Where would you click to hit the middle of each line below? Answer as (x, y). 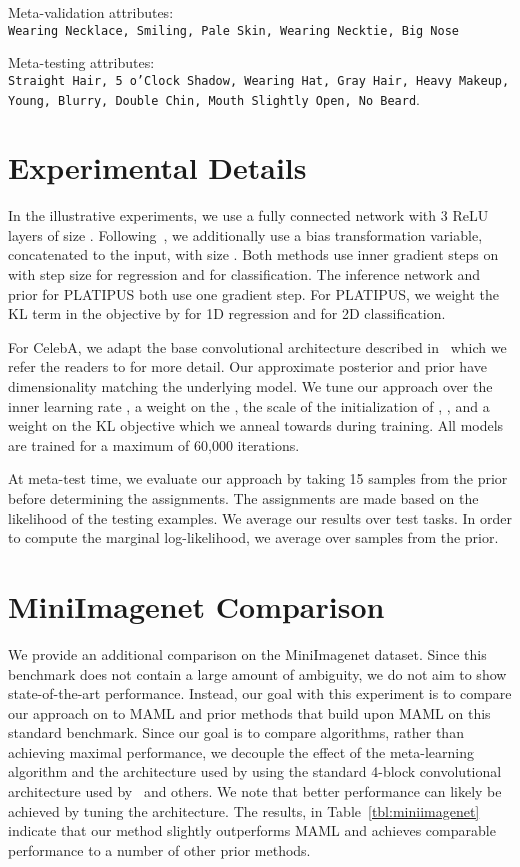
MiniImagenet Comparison (196, 605)
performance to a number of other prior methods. (159, 849)
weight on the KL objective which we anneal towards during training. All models (256, 425)
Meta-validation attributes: (91, 12)
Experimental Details (157, 167)
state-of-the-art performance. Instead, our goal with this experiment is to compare (260, 693)
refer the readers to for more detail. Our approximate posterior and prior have (247, 366)
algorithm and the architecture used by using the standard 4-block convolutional (255, 771)
